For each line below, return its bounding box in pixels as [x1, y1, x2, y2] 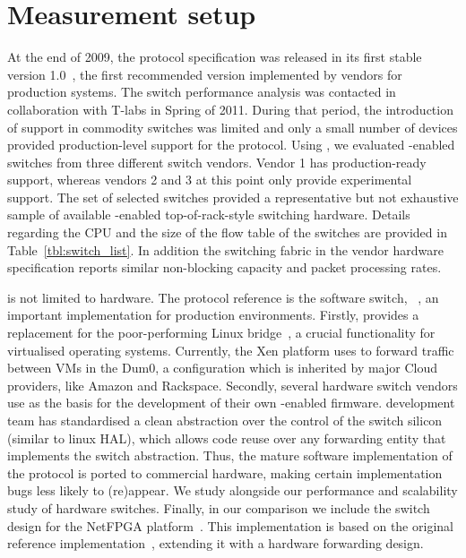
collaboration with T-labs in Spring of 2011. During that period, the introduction [7, 99, 453, 118]
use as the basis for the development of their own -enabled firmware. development [7, 393, 455, 412]
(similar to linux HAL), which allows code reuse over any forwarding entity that [7, 428, 446, 447]
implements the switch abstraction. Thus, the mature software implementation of [7, 446, 453, 465]
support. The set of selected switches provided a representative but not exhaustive [7, 187, 459, 206]
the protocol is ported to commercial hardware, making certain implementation [7, 463, 443, 482]
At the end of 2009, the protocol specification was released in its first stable [7, 47, 422, 66]
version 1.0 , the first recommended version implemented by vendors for [7, 64, 402, 83]
